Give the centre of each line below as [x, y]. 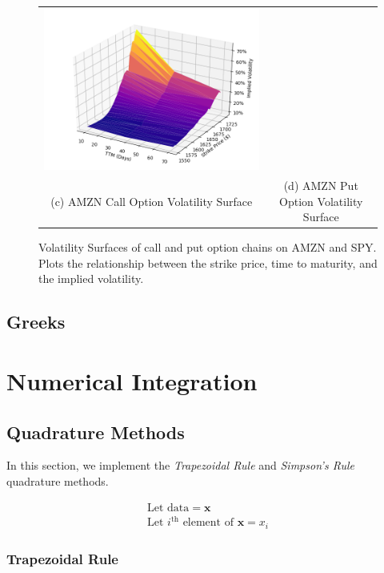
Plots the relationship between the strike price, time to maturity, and [208, 262]
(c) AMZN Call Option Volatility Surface [152, 201]
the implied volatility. [91, 278]
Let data [168, 508]
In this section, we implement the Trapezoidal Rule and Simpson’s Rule [181, 465]
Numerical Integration [132, 381]
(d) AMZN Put [321, 185]
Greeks [36, 322]
